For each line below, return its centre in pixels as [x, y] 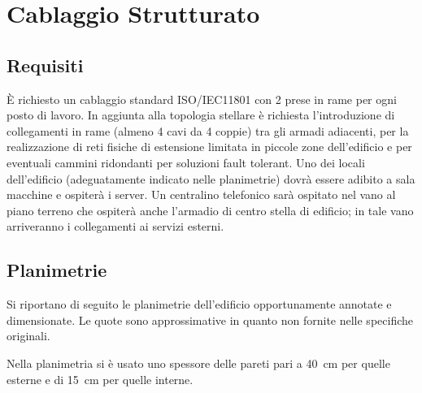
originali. [28, 336]
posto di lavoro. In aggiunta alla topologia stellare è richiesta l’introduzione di [201, 115]
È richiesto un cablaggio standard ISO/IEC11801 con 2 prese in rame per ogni [202, 99]
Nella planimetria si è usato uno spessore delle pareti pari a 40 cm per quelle [198, 363]
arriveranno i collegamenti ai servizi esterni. [115, 226]
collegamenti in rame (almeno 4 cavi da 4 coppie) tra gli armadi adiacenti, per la [208, 130]
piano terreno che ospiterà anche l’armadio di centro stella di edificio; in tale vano [210, 210]
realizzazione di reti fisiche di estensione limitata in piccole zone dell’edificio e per [209, 147]
